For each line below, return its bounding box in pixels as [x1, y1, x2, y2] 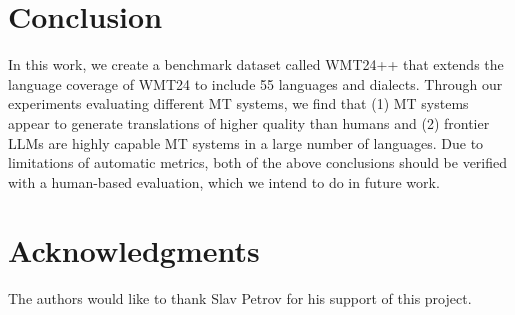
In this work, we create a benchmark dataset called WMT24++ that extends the [8, 54, 504, 75]
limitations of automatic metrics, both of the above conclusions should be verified [8, 152, 508, 173]
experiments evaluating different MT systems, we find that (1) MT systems [8, 93, 469, 114]
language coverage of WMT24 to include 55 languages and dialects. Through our [8, 73, 503, 94]
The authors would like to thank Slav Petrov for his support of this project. [8, 288, 472, 309]
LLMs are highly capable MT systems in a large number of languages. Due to [8, 132, 484, 153]
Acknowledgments [8, 230, 260, 271]
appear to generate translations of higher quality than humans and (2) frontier [8, 112, 490, 133]
